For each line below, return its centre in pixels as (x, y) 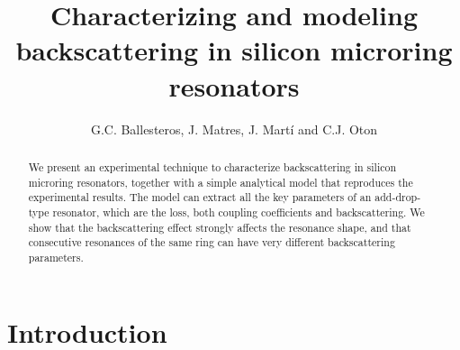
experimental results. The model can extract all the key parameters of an (200, 197)
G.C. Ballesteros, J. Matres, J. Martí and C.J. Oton (234, 129)
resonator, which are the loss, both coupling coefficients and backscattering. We (239, 212)
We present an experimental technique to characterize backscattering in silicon (212, 166)
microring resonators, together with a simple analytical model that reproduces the (221, 182)
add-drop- (398, 197)
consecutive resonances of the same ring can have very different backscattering (212, 242)
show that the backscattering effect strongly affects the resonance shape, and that (220, 227)
